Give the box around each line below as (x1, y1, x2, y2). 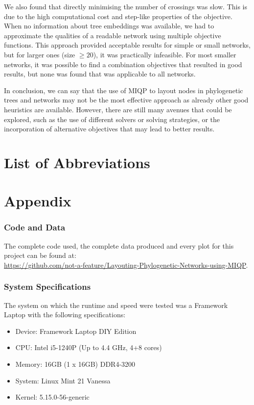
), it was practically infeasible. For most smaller (93, 49, 236, 59)
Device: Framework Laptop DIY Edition (15, 326, 137, 336)
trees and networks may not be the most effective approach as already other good (4, 95, 249, 105)
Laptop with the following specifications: (4, 309, 126, 320)
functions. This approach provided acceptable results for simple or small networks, (4, 40, 251, 50)
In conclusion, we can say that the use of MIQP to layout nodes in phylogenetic (4, 85, 243, 95)
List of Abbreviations (4, 152, 150, 172)
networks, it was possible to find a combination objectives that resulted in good (4, 59, 242, 69)
